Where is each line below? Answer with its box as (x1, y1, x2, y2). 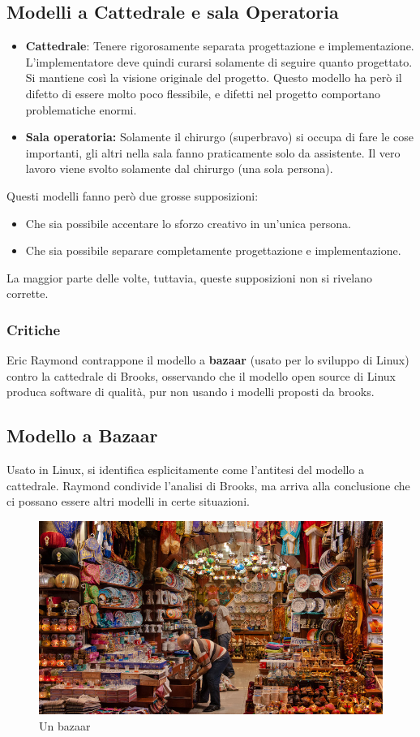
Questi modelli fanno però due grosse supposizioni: (6, 187, 259, 204)
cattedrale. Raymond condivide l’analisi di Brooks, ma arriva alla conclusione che (6, 476, 410, 493)
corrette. (6, 285, 49, 302)
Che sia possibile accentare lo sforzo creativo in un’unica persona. (25, 214, 351, 231)
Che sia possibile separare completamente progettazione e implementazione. (25, 242, 401, 259)
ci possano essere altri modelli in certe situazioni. (6, 493, 250, 510)
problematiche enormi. (25, 101, 137, 118)
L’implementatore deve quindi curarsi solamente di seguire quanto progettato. (25, 53, 413, 70)
